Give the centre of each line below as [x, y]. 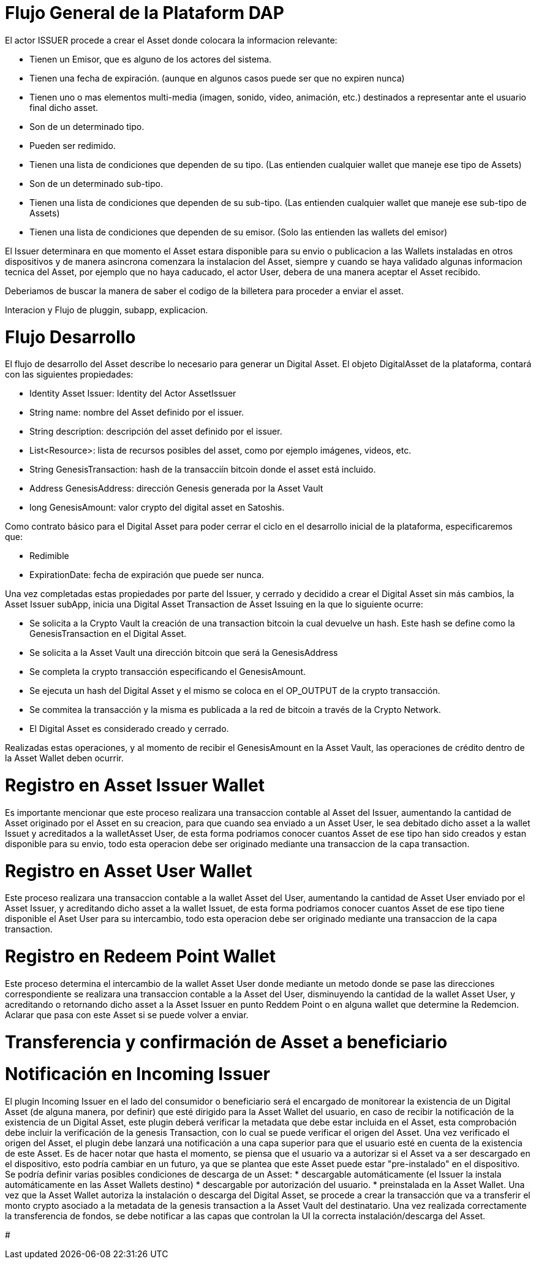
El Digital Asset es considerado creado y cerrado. [129, 729]
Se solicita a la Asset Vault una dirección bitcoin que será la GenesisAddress [184, 653]
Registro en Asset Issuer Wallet [135, 785]
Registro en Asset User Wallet [129, 871]
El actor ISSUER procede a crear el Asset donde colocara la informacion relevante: [171, 40]
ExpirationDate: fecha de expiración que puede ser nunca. [147, 575]
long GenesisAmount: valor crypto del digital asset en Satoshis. [157, 508]
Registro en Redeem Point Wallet [140, 956]
